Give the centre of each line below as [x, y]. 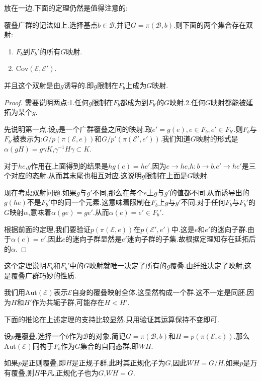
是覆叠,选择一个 [40, 336]
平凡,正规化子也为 [69, 373]
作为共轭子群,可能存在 [68, 302]
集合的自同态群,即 [109, 346]
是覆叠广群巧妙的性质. [40, 275]
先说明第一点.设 [30, 129]
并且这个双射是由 [32, 85]
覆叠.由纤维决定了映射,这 [211, 265]
